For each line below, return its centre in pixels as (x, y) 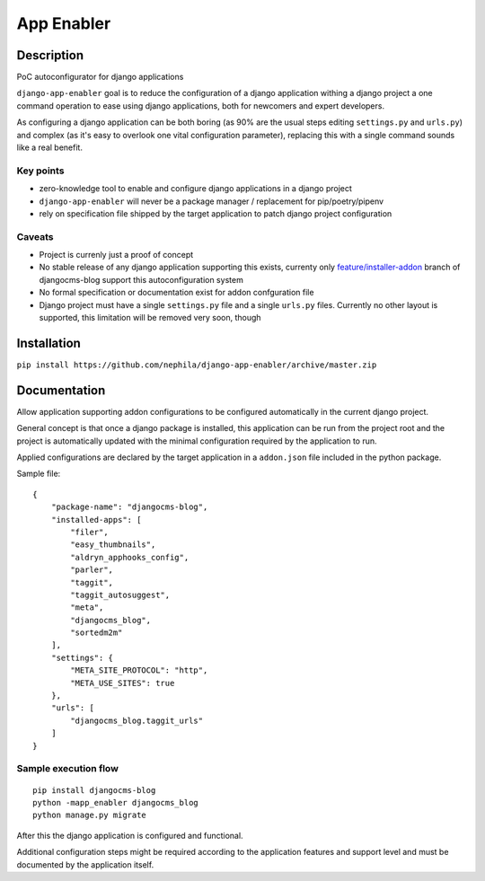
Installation (48, 343)
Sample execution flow (67, 769)
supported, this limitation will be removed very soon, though (150, 318)
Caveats (35, 236)
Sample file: (39, 474)
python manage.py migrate (90, 815)
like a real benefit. (49, 147)
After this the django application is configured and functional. (130, 835)
